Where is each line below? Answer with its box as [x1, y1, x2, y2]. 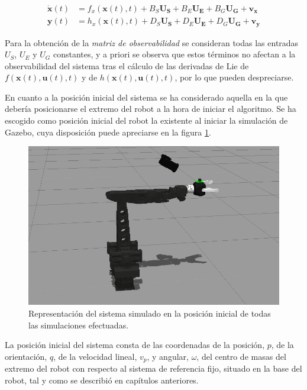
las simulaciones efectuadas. [28, 318, 129, 331]
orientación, [5, 350, 47, 362]
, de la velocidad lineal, [53, 350, 137, 362]
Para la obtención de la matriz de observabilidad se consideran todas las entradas [5, 36, 299, 49]
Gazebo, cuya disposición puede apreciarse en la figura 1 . [5, 125, 211, 138]
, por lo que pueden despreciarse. [174, 71, 294, 83]
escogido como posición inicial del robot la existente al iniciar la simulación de [5, 114, 288, 127]
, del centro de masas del [196, 350, 286, 362]
